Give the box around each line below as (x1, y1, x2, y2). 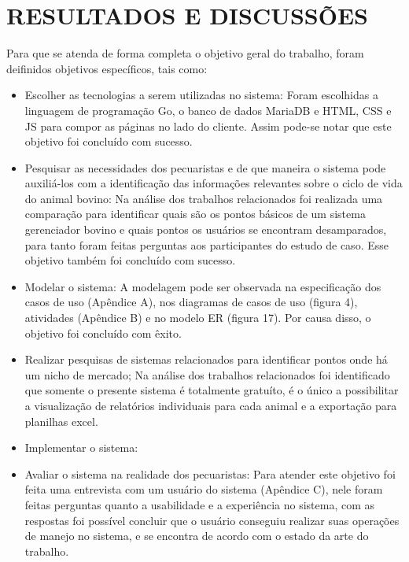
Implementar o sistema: (24, 439, 138, 456)
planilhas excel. (24, 412, 98, 429)
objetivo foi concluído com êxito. (24, 324, 182, 341)
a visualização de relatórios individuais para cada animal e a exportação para (24, 397, 397, 413)
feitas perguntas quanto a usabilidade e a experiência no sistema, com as (24, 496, 375, 512)
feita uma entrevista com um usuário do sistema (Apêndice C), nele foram (24, 481, 383, 497)
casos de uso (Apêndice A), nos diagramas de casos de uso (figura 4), (24, 294, 358, 310)
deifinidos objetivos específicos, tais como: (6, 60, 208, 76)
